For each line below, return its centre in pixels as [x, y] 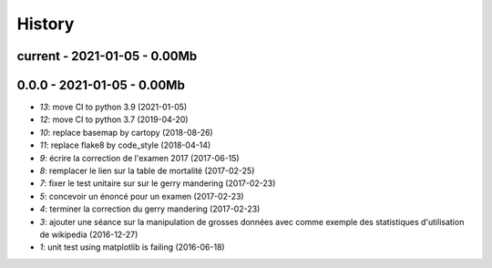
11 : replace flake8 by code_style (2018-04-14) [125, 145]
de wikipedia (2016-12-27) [89, 234]
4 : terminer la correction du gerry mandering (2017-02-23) [150, 209]
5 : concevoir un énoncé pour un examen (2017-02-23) [142, 196]
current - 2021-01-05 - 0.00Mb [107, 56]
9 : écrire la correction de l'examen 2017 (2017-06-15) [140, 158]
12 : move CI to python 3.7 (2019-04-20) [114, 119]
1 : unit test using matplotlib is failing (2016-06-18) [132, 247]
